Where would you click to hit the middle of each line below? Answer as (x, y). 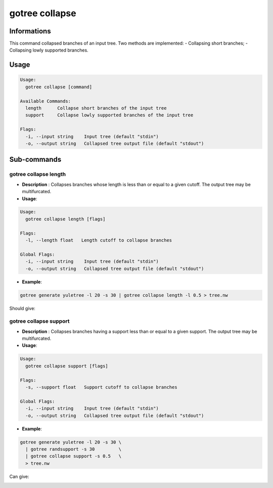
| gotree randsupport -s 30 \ (73, 449)
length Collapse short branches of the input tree (96, 108)
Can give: (19, 476)
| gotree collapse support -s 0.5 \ (73, 456)
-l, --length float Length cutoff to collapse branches (99, 240)
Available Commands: (45, 101)
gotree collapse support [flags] (67, 366)
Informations (30, 31)
